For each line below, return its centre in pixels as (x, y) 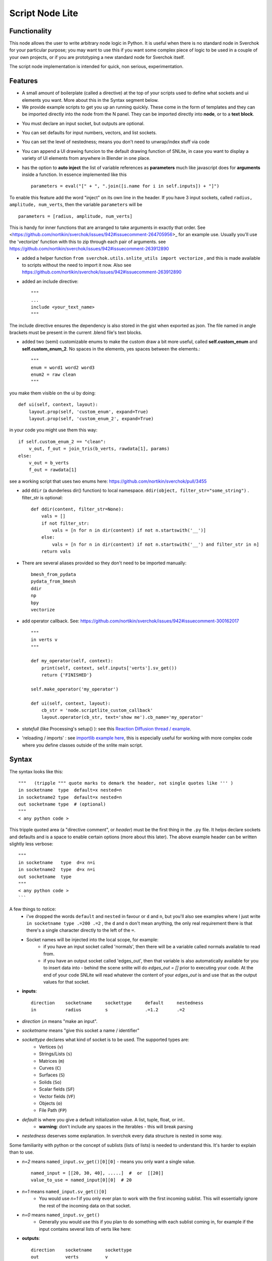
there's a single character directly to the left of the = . (81, 930)
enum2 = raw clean (54, 375)
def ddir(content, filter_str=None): (78, 509)
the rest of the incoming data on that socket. (85, 1206)
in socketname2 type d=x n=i (57, 870)
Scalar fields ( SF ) (57, 1089)
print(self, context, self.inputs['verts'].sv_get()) (109, 668)
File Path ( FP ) (53, 1110)
